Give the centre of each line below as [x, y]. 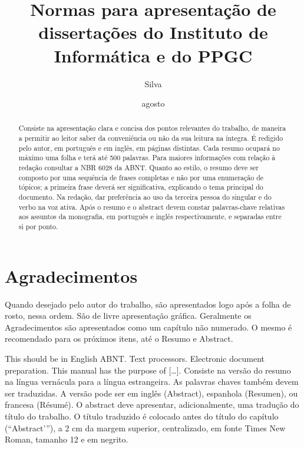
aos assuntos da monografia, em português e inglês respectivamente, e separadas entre [150, 217]
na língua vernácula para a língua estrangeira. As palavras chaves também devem [152, 382]
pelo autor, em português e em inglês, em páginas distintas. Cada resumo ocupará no [149, 148]
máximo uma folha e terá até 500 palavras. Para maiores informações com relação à [147, 158]
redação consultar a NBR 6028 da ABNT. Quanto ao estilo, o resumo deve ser [138, 168]
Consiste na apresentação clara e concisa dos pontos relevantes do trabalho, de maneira [152, 128]
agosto [153, 103]
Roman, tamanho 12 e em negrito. [67, 439]
